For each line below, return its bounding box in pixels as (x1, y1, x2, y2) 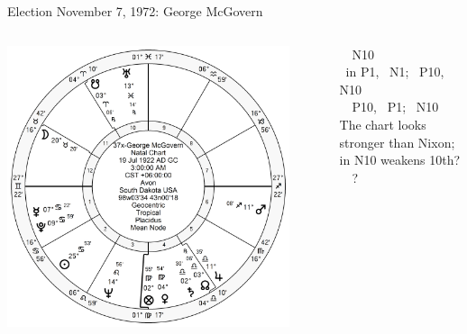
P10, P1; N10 (352, 97, 439, 116)
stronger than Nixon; (339, 132, 455, 151)
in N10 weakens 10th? (339, 150, 461, 169)
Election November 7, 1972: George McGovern (7, 2, 263, 20)
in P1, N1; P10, (345, 62, 444, 81)
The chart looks (339, 114, 426, 133)
